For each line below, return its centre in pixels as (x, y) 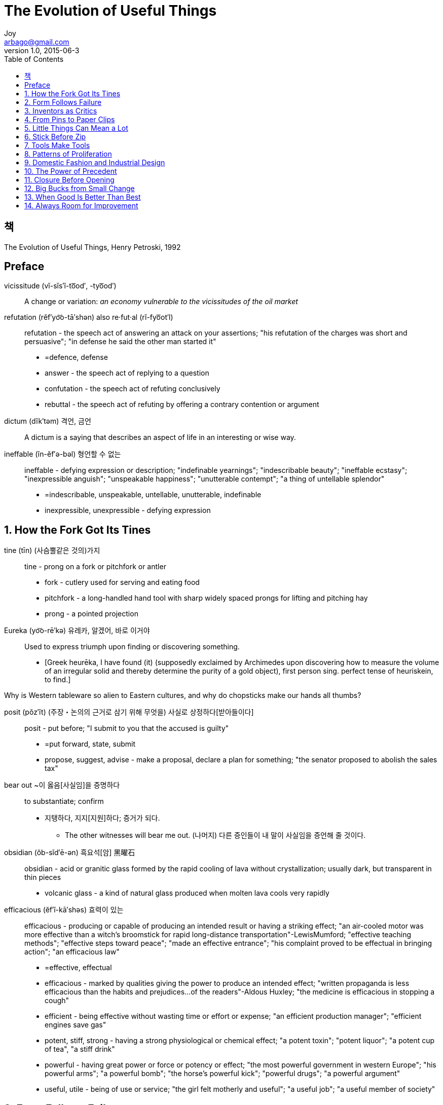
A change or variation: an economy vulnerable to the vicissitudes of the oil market (161, 302)
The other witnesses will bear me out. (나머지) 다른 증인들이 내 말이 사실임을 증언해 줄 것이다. (215, 835)
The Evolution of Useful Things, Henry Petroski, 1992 (93, 247)
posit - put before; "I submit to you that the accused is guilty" (127, 728)
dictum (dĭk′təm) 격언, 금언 (48, 421)
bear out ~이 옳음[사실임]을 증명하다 (62, 785)
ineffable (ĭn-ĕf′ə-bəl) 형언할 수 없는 (63, 454)
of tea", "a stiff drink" (80, 1049)
